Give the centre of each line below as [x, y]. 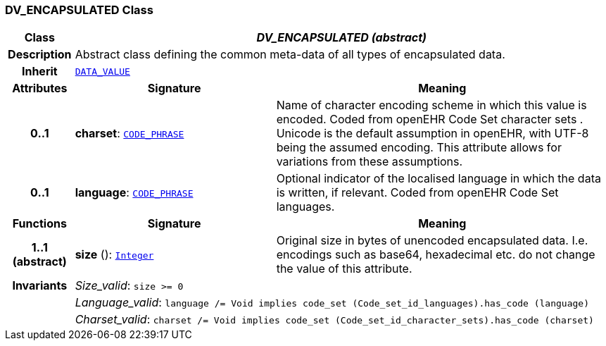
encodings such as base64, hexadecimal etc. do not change [436, 255]
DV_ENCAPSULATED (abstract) [342, 38]
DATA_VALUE [102, 71]
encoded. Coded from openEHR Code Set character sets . [430, 119]
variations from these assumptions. [370, 162]
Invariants [40, 286]
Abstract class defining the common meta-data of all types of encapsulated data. [290, 55]
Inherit [39, 72]
